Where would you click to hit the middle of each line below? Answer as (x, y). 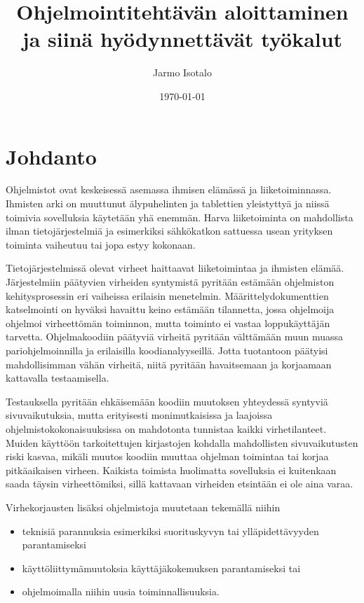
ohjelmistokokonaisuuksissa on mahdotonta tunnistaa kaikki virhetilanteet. (166, 428)
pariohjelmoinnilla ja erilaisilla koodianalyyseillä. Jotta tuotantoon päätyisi (167, 350)
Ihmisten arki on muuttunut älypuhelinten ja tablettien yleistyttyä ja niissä (168, 203)
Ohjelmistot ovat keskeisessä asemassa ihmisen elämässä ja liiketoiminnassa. (169, 189)
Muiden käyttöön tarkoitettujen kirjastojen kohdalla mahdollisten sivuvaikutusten (182, 442)
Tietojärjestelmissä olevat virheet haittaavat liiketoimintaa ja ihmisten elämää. (175, 268)
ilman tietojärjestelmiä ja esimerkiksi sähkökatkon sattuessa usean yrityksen (169, 231)
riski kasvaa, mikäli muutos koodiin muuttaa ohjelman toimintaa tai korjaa (167, 456)
